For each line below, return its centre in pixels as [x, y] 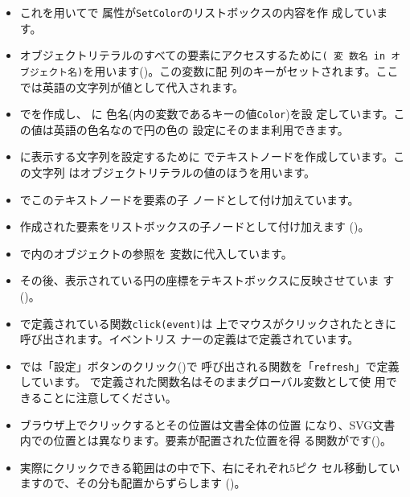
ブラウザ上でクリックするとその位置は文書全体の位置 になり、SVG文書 [207, 424]
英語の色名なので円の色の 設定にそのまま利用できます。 [201, 129]
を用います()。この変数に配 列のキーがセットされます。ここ [241, 70]
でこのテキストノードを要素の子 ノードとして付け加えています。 [189, 199]
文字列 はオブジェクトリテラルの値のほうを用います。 [173, 172]
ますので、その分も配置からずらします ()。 [133, 483]
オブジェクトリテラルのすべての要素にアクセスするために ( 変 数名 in [203, 55]
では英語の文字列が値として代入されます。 [131, 86]
